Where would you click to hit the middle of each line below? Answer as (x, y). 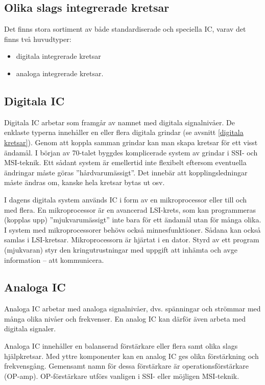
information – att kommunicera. (54, 259)
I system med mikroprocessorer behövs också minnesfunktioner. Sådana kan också (132, 229)
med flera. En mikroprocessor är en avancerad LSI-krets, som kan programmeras (130, 209)
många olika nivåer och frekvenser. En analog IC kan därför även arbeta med (125, 318)
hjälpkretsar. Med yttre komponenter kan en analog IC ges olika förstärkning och (131, 356)
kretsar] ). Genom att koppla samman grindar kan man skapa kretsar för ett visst (131, 142)
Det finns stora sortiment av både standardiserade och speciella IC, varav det (125, 29)
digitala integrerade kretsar (58, 56)
